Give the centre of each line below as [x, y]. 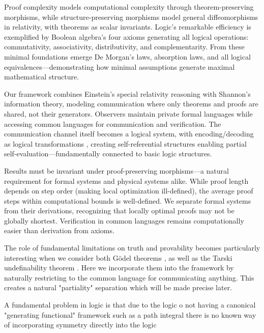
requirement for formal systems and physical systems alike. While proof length [126, 181]
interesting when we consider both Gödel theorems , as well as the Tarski [118, 257]
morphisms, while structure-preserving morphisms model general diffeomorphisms [131, 17]
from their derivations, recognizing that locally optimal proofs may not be [119, 211]
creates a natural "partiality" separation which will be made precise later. [118, 287]
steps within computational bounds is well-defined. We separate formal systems [128, 200]
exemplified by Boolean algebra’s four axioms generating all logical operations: [126, 36]
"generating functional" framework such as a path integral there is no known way [130, 314]
